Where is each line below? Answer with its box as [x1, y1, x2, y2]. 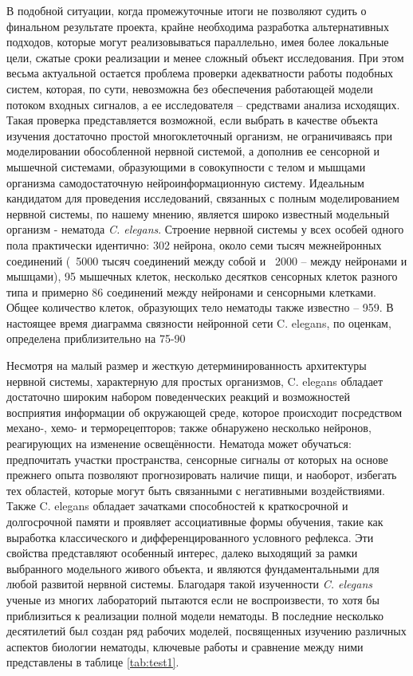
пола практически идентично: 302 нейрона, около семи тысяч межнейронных [6, 236, 382, 253]
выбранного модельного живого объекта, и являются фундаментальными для [6, 560, 380, 576]
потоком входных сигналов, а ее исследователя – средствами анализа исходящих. [6, 96, 400, 112]
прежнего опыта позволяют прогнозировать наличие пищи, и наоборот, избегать [6, 466, 397, 483]
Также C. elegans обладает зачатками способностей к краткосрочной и [6, 497, 348, 514]
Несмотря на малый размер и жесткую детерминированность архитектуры [6, 357, 367, 374]
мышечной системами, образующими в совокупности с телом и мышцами [6, 158, 366, 175]
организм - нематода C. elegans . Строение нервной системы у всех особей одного [6, 221, 404, 238]
